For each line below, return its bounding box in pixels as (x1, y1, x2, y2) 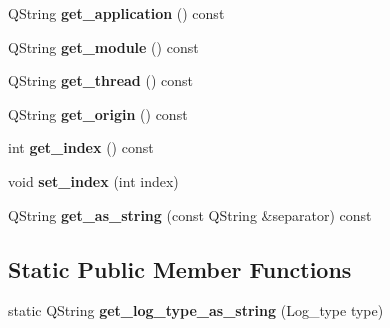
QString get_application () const (8, 3, 225, 23)
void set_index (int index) (8, 170, 179, 191)
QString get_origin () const (8, 103, 188, 124)
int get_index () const (8, 137, 154, 158)
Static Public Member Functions (8, 253, 352, 284)
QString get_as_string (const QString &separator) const (8, 204, 372, 225)
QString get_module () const (8, 36, 199, 57)
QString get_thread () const (8, 70, 193, 91)
